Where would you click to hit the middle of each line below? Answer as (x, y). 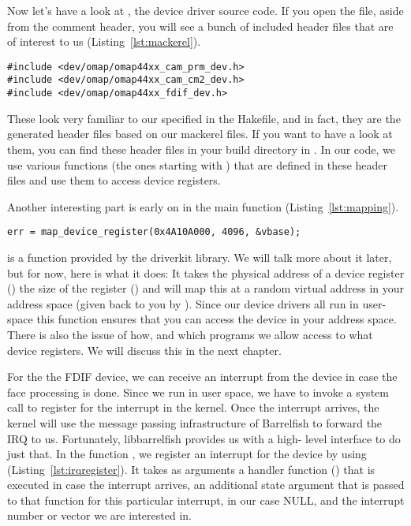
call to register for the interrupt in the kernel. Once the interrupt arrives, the (193, 407)
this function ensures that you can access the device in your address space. (217, 319)
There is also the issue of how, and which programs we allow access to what (190, 334)
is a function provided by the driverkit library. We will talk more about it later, (200, 257)
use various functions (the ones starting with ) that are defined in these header (198, 164)
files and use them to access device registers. (114, 180)
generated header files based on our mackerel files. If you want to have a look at (200, 134)
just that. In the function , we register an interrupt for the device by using (187, 454)
